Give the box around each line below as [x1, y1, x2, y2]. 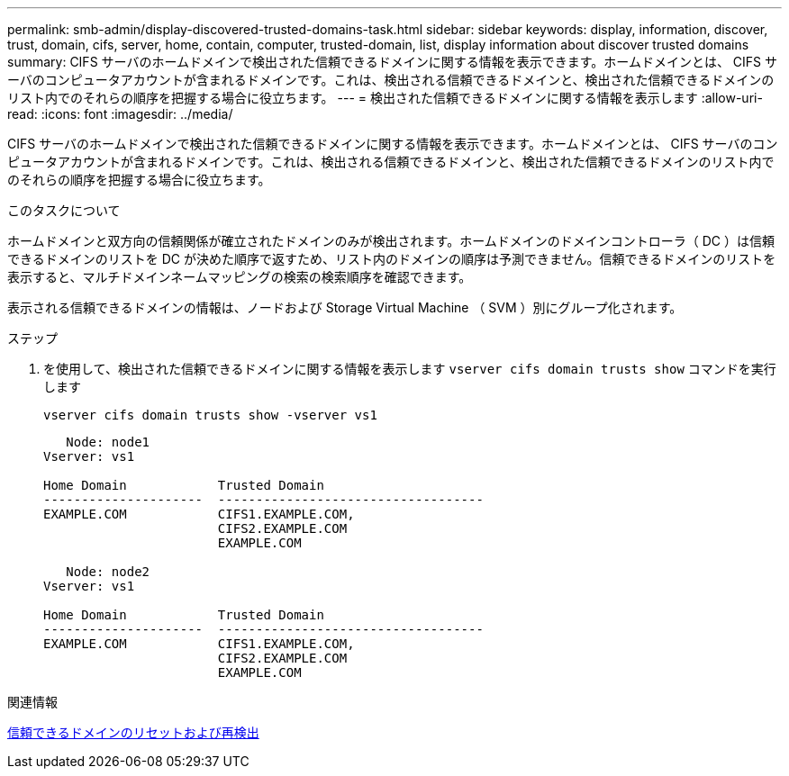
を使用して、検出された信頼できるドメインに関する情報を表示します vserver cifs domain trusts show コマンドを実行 [43, 361, 776, 376]
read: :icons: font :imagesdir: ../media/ [7, 106, 233, 122]
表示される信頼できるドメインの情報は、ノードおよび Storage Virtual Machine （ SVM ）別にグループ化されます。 [7, 300, 683, 315]
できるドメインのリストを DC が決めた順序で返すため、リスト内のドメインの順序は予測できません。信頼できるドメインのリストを [7, 251, 776, 266]
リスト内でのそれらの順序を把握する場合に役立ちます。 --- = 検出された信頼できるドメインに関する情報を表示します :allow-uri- [7, 90, 763, 105]
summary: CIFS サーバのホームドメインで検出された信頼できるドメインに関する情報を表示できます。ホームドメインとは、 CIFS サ [7, 54, 778, 69]
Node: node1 [66, 435, 150, 449]
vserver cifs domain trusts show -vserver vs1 [43, 408, 377, 422]
